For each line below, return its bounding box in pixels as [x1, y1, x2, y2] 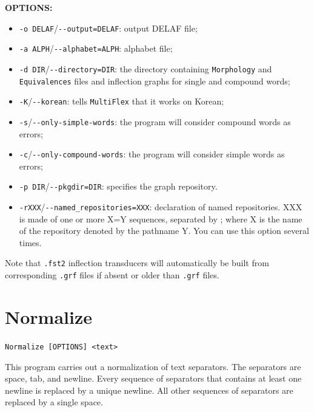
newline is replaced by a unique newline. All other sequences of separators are [5, 383, 293, 396]
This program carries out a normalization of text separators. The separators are [5, 360, 301, 373]
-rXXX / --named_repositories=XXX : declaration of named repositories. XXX [19, 201, 302, 213]
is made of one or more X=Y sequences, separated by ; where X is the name [19, 212, 302, 225]
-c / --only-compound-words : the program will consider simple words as [19, 148, 285, 160]
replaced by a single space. [5, 396, 103, 408]
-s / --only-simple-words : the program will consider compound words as [19, 115, 291, 128]
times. [19, 236, 42, 249]
